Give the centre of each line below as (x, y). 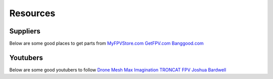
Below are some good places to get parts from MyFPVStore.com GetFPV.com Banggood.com (107, 44)
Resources (32, 13)
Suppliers (25, 31)
